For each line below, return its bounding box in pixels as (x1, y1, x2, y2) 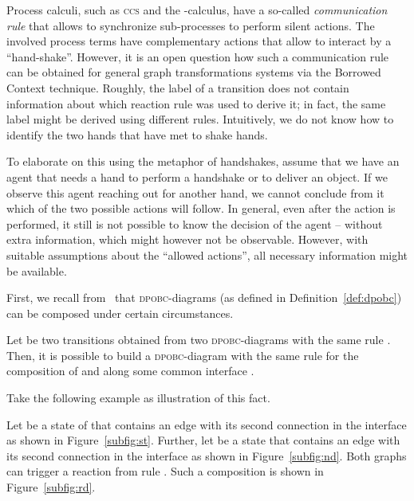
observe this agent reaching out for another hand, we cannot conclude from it (6, 184, 384, 201)
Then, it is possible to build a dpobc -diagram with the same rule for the (6, 346, 359, 363)
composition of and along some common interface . (6, 362, 254, 379)
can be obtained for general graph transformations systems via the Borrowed (6, 64, 381, 80)
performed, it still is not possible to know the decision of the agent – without (6, 215, 383, 232)
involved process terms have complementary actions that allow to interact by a (6, 33, 392, 49)
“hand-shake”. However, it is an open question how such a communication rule (6, 48, 389, 65)
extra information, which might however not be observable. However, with (6, 231, 369, 248)
